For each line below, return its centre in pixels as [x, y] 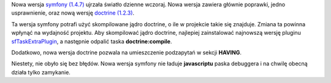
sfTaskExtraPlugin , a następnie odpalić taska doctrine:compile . [92, 41]
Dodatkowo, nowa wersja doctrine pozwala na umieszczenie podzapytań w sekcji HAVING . [127, 52]
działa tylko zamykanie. [41, 72]
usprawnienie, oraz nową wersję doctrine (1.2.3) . [73, 13]
